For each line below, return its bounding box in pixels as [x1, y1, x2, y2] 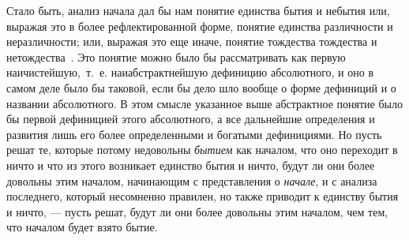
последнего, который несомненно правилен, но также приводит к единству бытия [6, 188, 399, 204]
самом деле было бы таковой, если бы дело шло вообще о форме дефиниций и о [6, 79, 396, 96]
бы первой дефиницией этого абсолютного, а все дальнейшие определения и [6, 111, 375, 127]
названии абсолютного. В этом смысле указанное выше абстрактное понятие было [6, 95, 403, 111]
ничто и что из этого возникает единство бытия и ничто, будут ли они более [6, 156, 375, 173]
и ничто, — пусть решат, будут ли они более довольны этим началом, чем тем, [6, 203, 388, 219]
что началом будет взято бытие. [6, 219, 158, 235]
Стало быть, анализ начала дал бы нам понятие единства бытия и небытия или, [6, 2, 390, 18]
